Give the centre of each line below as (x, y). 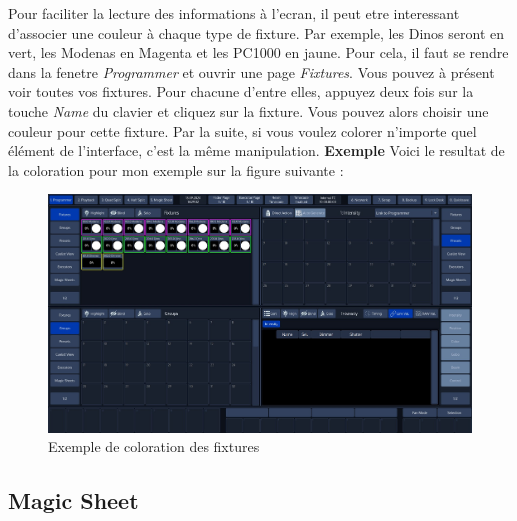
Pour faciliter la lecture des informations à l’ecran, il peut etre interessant (234, 13)
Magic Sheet (73, 500)
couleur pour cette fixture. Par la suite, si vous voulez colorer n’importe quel (242, 130)
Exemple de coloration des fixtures (154, 446)
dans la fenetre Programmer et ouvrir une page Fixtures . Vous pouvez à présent (251, 71)
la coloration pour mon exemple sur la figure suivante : (176, 169)
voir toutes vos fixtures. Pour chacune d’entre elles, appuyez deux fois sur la (241, 91)
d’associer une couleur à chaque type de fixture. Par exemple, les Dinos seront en (256, 32)
